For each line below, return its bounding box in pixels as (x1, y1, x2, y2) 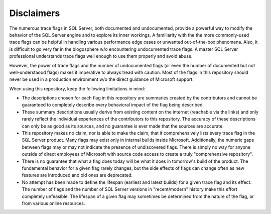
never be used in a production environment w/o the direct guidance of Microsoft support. (9, 76, 194, 82)
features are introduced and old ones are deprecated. (22, 172, 133, 178)
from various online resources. (22, 200, 85, 206)
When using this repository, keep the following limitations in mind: (9, 85, 146, 91)
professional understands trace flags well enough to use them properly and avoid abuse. (9, 53, 193, 59)
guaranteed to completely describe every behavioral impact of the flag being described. (22, 102, 204, 108)
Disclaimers (9, 8, 60, 19)
